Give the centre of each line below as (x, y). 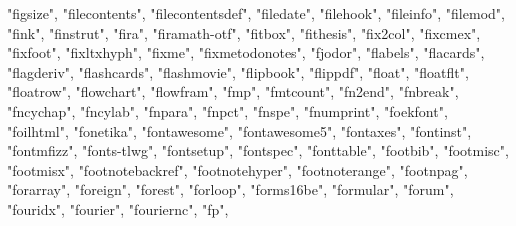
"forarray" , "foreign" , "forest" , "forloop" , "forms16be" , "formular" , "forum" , (230, 189)
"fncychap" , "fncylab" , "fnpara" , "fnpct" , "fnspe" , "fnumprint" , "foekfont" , (227, 110)
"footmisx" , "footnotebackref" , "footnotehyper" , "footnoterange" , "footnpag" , (237, 169)
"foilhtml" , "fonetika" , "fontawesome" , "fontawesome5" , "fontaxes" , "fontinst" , (239, 130)
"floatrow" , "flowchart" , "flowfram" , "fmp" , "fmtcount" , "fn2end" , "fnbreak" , (233, 91)
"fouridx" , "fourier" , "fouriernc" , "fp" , (118, 208)
